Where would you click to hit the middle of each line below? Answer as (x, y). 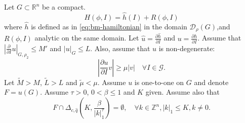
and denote (211, 82)
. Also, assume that (120, 48)
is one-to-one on (159, 82)
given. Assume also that (182, 92)
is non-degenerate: (187, 48)
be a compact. (64, 7)
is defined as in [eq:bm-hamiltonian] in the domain (109, 27)
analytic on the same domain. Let (87, 38)
